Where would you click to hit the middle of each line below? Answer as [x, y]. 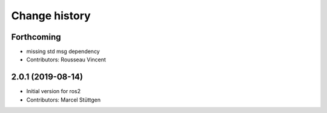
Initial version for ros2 [54, 91]
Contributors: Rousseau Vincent [66, 60]
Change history [51, 16]
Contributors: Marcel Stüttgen [64, 100]
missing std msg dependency [63, 52]
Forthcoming [36, 37]
